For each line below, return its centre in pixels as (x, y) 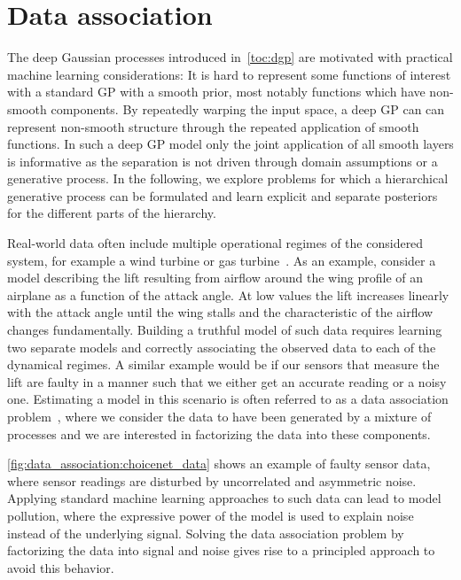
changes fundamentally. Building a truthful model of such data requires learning (225, 330)
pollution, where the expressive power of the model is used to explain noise (211, 515)
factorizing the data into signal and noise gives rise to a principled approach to (221, 550)
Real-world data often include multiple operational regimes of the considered (215, 243)
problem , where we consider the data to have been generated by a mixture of (219, 416)
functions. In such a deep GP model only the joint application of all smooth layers (230, 144)
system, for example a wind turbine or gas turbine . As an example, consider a (222, 260)
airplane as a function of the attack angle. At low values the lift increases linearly (228, 294)
